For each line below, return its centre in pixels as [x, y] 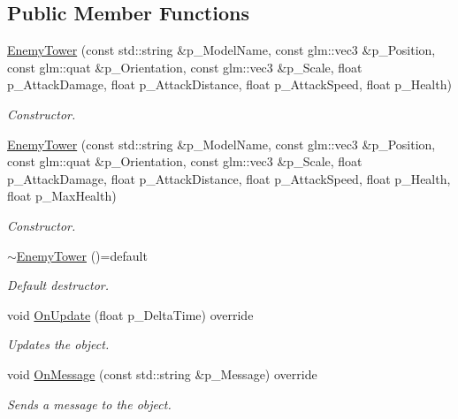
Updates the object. [58, 344]
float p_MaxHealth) [62, 196]
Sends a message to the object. [89, 404]
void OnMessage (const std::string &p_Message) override [162, 373]
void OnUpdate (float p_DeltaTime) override [130, 314]
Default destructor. [58, 285]
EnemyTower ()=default [82, 255]
